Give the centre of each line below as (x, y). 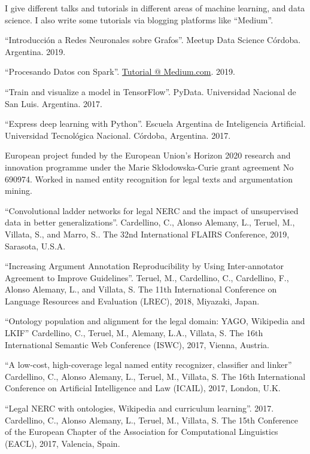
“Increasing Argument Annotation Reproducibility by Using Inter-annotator (145, 266)
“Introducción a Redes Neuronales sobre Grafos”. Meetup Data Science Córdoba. (153, 40)
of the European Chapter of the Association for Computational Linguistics (142, 432)
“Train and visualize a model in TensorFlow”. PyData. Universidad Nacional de (151, 91)
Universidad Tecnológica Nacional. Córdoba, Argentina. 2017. (118, 135)
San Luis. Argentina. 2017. (54, 103)
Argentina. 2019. (35, 51)
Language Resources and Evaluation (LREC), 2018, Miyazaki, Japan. (132, 301)
